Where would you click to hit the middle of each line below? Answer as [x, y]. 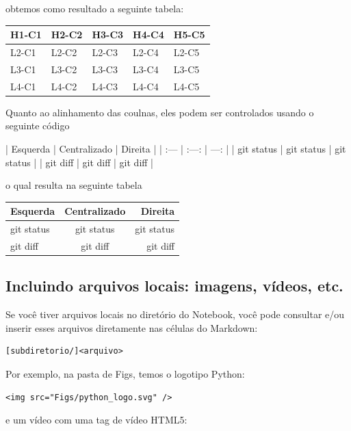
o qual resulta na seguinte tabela [74, 185]
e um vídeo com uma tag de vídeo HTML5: [96, 420]
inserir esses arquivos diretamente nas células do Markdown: [132, 327]
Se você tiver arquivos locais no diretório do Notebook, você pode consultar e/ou [175, 314]
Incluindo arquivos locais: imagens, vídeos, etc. [174, 286]
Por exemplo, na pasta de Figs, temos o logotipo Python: [125, 373]
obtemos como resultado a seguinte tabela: [95, 8]
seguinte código [38, 126]
